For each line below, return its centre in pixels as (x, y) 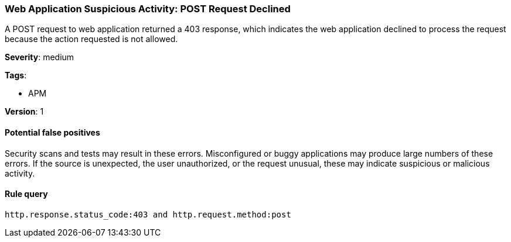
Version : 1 (24, 112)
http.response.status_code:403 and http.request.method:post (148, 214)
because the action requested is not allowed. (91, 39)
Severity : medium (40, 57)
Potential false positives (52, 132)
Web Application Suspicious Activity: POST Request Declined (148, 9)
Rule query (26, 194)
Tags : (16, 75)
